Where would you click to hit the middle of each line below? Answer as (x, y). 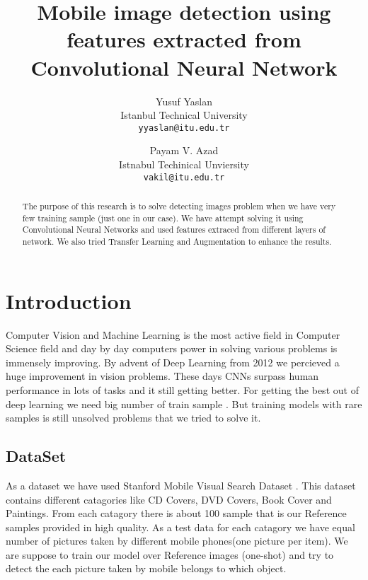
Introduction (69, 300)
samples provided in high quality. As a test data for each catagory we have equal (180, 527)
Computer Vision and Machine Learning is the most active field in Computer (173, 334)
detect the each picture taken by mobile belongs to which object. (146, 568)
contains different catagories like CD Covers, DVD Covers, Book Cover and (169, 499)
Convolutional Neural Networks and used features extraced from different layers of (174, 230)
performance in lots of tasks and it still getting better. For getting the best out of (182, 389)
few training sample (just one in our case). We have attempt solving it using (163, 217)
